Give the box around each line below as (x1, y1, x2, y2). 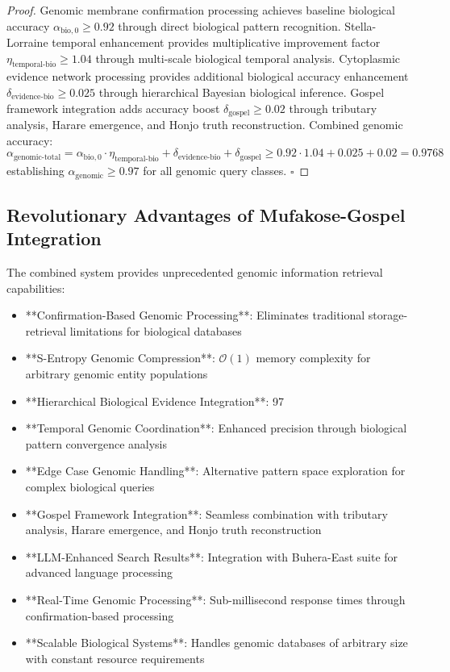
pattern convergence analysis (25, 435, 168, 452)
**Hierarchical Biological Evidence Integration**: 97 (25, 392, 284, 409)
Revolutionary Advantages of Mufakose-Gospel (6, 202, 406, 227)
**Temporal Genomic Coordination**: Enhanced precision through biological (25, 419, 407, 436)
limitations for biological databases (69, 322, 242, 339)
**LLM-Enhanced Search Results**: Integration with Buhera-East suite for (25, 548, 398, 565)
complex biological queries (25, 478, 155, 495)
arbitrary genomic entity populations (25, 365, 208, 382)
